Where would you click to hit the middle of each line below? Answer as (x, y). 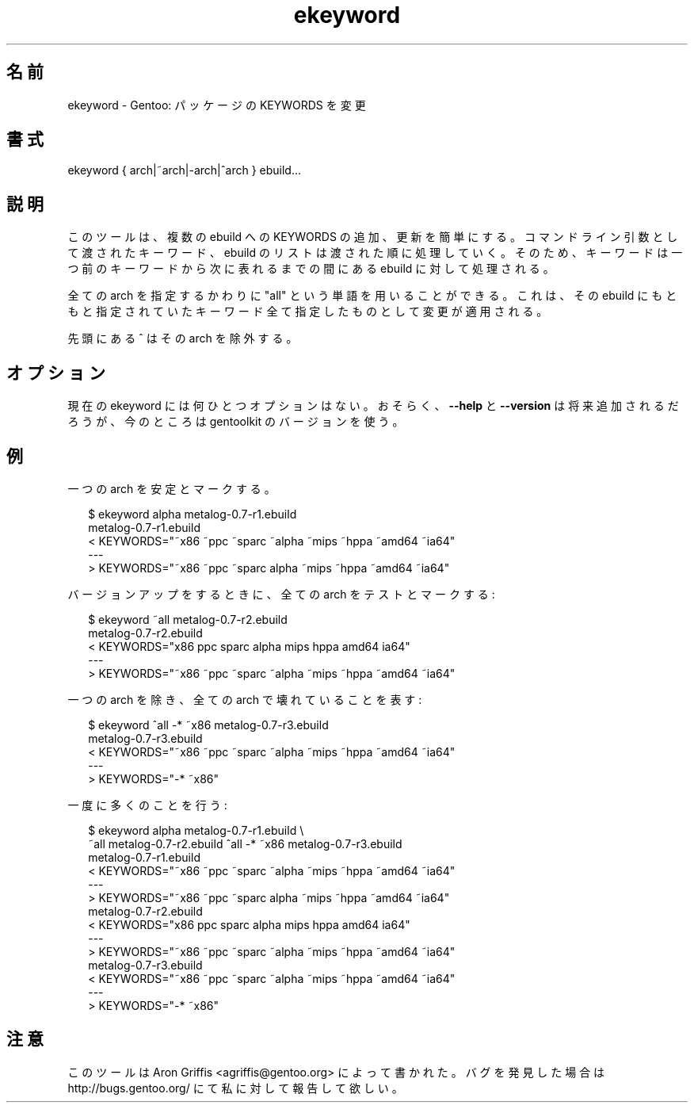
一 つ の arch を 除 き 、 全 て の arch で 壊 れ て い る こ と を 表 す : (245, 699)
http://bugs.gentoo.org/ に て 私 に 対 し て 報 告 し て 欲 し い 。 (235, 1088)
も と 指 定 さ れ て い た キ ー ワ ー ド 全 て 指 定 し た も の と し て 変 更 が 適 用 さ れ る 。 (308, 312)
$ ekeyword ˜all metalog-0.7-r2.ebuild (188, 619)
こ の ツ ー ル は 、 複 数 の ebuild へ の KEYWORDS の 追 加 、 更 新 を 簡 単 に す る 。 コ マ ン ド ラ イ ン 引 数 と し (373, 237)
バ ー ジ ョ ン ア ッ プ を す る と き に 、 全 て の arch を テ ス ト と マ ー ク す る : (281, 594)
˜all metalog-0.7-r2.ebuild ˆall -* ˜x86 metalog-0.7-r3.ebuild (245, 843)
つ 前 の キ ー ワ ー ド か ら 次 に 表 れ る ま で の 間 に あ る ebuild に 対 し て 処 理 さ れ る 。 (311, 269)
